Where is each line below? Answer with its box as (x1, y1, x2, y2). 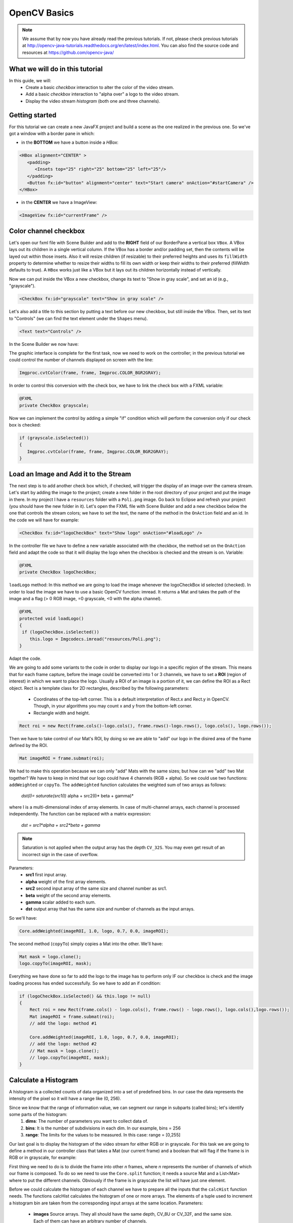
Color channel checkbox (9, 226, 85, 235)
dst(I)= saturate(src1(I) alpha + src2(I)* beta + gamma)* (21, 793, 134, 799)
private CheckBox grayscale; (19, 403, 89, 408)
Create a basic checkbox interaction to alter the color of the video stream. (25, 85, 174, 91)
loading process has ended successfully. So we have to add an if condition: (9, 980, 161, 986)
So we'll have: (9, 915, 38, 921)
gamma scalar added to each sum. (25, 899, 96, 905)
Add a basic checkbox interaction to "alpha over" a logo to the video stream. (25, 91, 179, 97)
